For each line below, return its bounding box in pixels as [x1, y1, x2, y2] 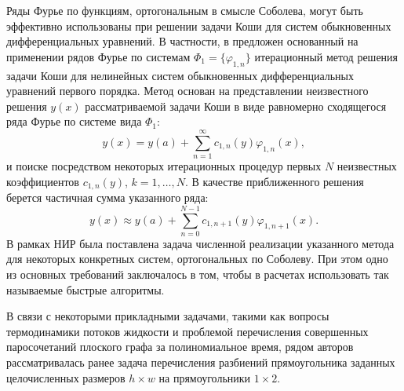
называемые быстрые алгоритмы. [6, 281, 165, 298]
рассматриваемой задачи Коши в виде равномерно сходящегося [85, 97, 387, 114]
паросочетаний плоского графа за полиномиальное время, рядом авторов [6, 338, 354, 355]
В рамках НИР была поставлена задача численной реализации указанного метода [6, 235, 395, 251]
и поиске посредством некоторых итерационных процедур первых [6, 158, 322, 174]
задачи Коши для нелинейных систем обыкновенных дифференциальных [6, 67, 355, 83]
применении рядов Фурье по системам [6, 48, 191, 64]
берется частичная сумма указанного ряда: [6, 189, 209, 206]
